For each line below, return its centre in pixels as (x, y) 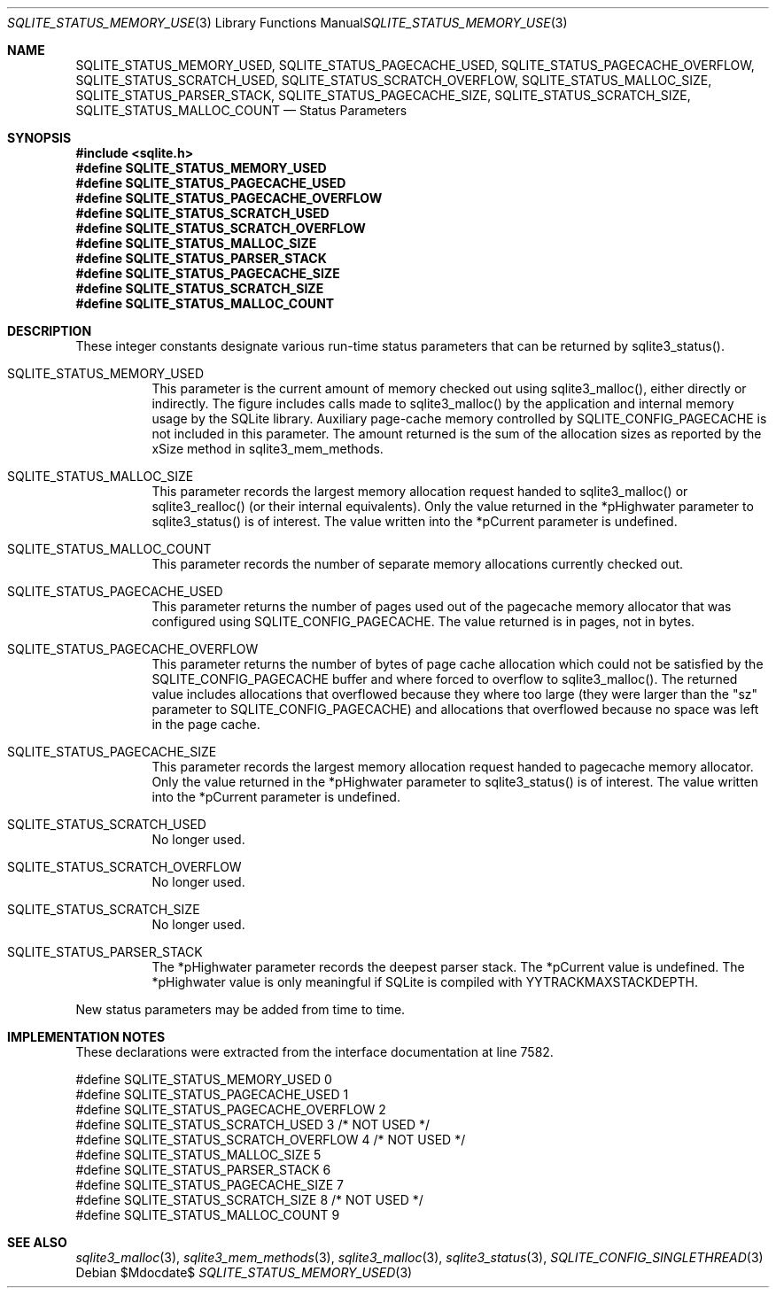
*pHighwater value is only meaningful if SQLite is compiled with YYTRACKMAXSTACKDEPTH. (425, 982)
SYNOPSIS (39, 138)
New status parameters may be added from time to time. (241, 1009)
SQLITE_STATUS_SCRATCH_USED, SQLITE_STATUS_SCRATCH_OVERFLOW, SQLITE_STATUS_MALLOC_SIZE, (394, 80)
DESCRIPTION (50, 331)
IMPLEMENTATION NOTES (86, 1037)
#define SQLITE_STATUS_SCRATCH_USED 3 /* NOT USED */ (253, 1124)
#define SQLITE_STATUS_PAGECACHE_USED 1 (212, 1094)
